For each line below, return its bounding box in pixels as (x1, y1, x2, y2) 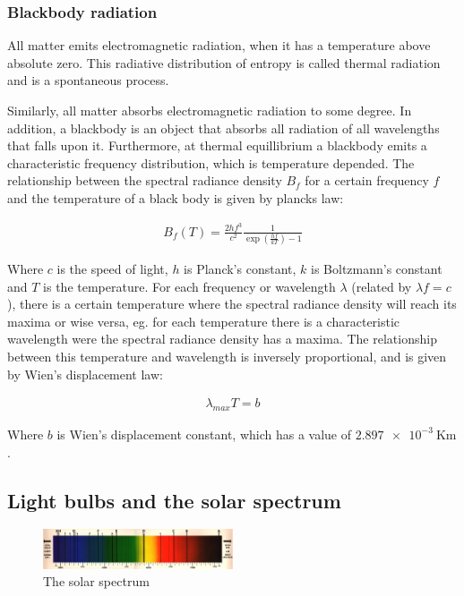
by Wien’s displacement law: (7, 364, 163, 383)
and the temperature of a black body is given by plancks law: (7, 188, 344, 207)
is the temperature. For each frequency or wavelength (43, 277, 336, 295)
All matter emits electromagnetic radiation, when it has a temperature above (7, 36, 431, 55)
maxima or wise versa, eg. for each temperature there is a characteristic (7, 311, 400, 330)
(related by (351, 277, 412, 295)
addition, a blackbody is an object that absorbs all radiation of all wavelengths (7, 118, 440, 137)
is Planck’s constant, (184, 259, 296, 277)
